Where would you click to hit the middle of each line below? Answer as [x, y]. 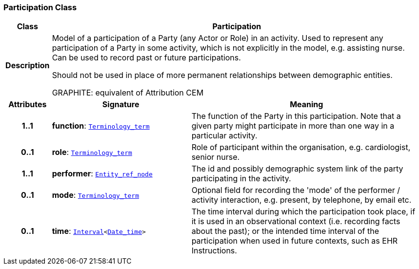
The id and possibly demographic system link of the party [297, 169]
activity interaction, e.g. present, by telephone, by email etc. [301, 200]
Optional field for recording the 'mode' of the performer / [296, 190]
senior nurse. [216, 157]
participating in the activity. [241, 179]
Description [28, 66]
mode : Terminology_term [96, 195]
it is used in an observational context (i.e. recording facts [296, 221]
